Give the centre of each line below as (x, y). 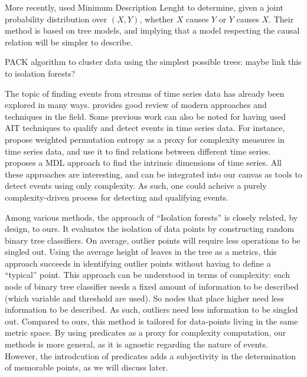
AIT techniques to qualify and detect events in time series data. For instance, (145, 128)
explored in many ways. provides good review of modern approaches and (136, 105)
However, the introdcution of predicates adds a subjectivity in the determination (151, 355)
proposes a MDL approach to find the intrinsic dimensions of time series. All (143, 163)
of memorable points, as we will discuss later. (86, 367)
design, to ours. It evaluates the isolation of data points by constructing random (150, 229)
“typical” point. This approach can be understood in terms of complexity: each (147, 275)
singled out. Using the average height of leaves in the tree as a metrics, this (141, 252)
